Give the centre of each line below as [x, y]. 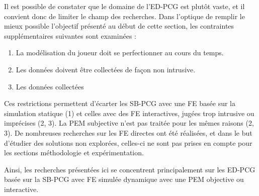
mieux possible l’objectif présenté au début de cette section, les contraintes [119, 26]
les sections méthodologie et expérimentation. [74, 153]
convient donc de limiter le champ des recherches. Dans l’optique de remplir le [124, 16]
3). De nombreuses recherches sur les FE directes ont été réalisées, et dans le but [128, 132]
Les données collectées [50, 86]
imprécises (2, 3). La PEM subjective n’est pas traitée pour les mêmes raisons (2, [129, 123]
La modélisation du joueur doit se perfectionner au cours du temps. [120, 53]
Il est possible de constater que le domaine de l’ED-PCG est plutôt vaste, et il [124, 6]
